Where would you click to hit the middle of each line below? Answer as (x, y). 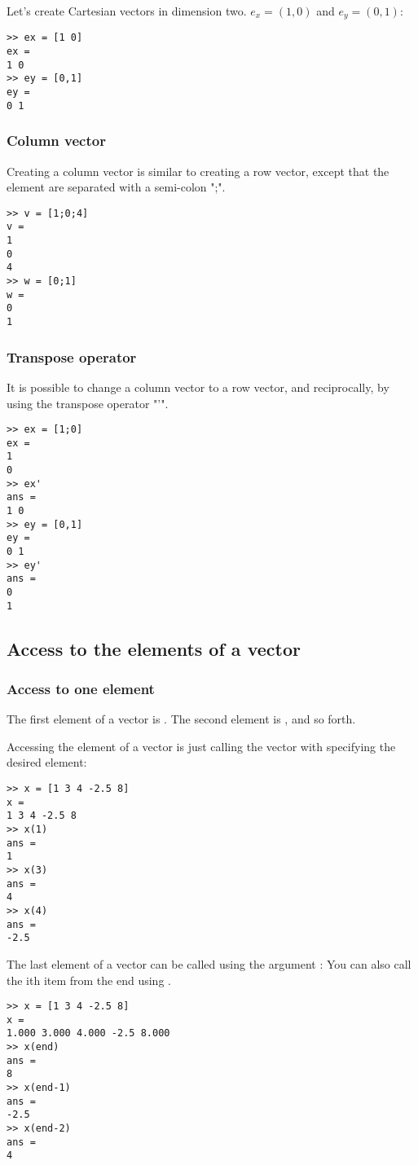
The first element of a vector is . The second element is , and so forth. (181, 719)
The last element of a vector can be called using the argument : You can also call (209, 963)
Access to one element (81, 688)
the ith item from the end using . (89, 980)
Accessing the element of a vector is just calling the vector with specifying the (201, 746)
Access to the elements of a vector (154, 648)
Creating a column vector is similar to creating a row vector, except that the (198, 171)
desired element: (47, 762)
